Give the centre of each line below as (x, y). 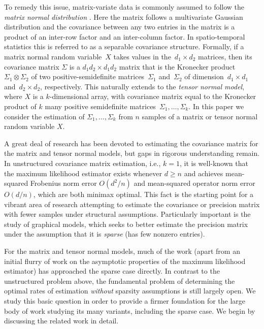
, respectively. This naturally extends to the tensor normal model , (142, 86)
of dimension (204, 76)
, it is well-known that (214, 163)
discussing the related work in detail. (61, 321)
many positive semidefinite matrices (100, 106)
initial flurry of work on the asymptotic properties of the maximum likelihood (125, 261)
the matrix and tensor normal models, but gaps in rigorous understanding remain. (132, 153)
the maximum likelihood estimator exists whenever (83, 173)
